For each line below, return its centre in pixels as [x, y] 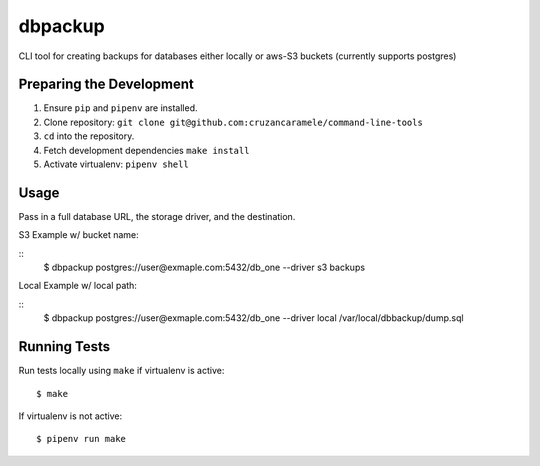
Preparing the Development [106, 84]
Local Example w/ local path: [77, 286]
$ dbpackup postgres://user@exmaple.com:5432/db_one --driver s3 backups [204, 267]
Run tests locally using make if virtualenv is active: [121, 371]
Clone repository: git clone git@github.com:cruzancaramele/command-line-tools [233, 122]
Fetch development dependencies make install [146, 150]
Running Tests [64, 346]
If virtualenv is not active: [70, 416]
